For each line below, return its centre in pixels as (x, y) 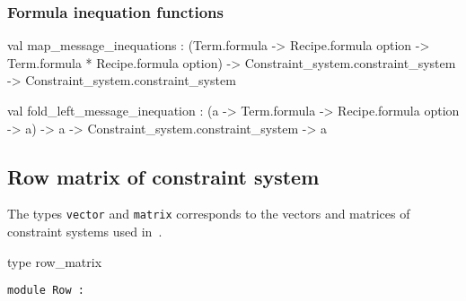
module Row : (46, 291)
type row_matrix (55, 261)
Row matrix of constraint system (163, 176)
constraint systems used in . (85, 232)
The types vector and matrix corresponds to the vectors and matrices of (209, 214)
